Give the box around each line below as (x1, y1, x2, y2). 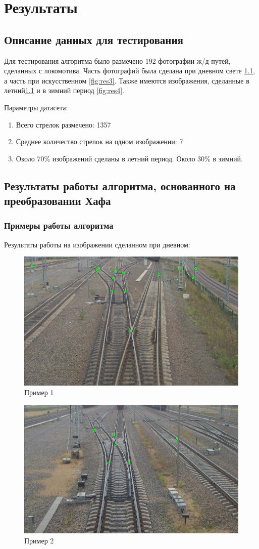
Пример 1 (24, 387, 54, 398)
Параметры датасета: (4, 102, 68, 112)
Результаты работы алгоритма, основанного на (4, 178, 236, 193)
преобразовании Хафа (4, 193, 111, 208)
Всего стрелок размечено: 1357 (16, 119, 111, 130)
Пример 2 (24, 535, 54, 545)
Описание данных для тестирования (4, 31, 183, 47)
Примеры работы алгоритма (4, 219, 114, 232)
